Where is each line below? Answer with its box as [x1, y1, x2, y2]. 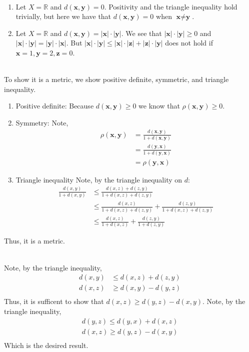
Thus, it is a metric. [4, 235, 65, 246]
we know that [138, 100, 180, 111]
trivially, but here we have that [15, 11, 111, 21]
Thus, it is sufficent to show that [4, 296, 104, 306]
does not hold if [165, 37, 213, 48]
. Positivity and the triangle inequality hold [104, 1, 237, 11]
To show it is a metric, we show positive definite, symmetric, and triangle [4, 74, 229, 84]
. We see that [121, 27, 162, 38]
